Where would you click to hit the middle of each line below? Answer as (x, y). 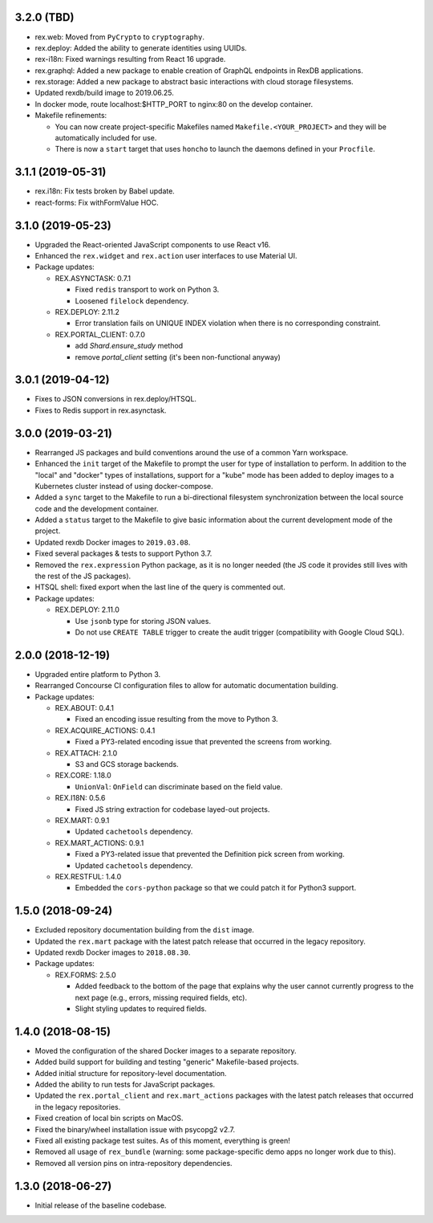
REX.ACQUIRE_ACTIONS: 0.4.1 (105, 730)
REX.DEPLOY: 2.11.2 (87, 312)
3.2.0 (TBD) (45, 17)
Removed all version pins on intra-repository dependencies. (134, 1163)
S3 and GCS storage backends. (127, 764)
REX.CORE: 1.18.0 (83, 776)
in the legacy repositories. (78, 1107)
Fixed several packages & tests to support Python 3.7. (123, 553)
